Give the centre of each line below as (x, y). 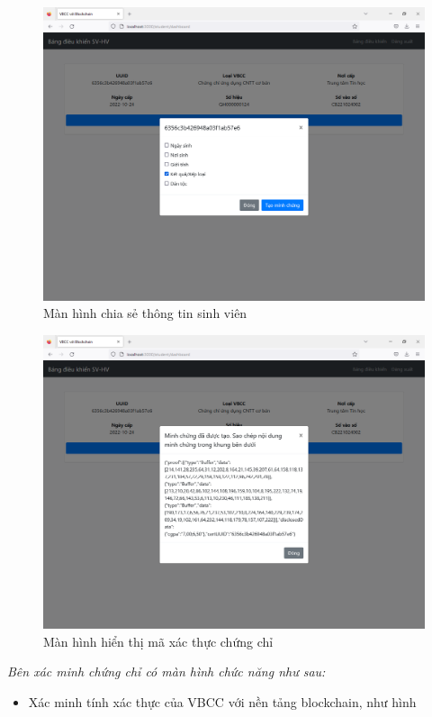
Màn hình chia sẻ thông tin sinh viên (145, 313)
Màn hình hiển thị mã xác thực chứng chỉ (158, 641)
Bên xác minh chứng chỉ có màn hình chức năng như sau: (166, 672)
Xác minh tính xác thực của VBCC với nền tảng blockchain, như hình (222, 701)
